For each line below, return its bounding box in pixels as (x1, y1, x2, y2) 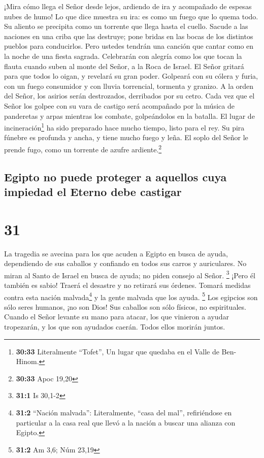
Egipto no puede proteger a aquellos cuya (4, 169, 227, 184)
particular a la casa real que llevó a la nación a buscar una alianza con (16, 417, 236, 428)
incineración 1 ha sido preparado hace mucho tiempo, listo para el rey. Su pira (4, 121, 245, 133)
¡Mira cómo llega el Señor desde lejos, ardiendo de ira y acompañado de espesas (4, 1, 252, 11)
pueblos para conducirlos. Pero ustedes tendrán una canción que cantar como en (4, 41, 254, 51)
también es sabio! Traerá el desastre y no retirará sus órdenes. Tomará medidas (4, 279, 251, 290)
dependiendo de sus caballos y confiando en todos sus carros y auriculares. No (4, 258, 247, 269)
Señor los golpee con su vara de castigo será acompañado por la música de (4, 100, 235, 111)
